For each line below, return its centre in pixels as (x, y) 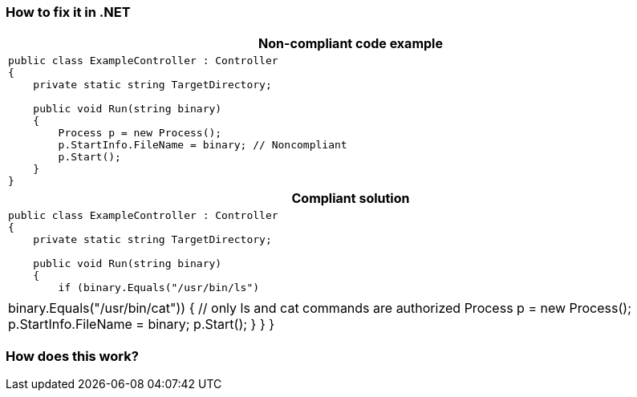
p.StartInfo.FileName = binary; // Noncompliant (203, 145)
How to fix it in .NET (68, 12)
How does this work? (72, 356)
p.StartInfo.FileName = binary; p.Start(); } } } (142, 324)
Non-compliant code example (351, 44)
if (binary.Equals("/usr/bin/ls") (159, 288)
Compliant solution (351, 198)
